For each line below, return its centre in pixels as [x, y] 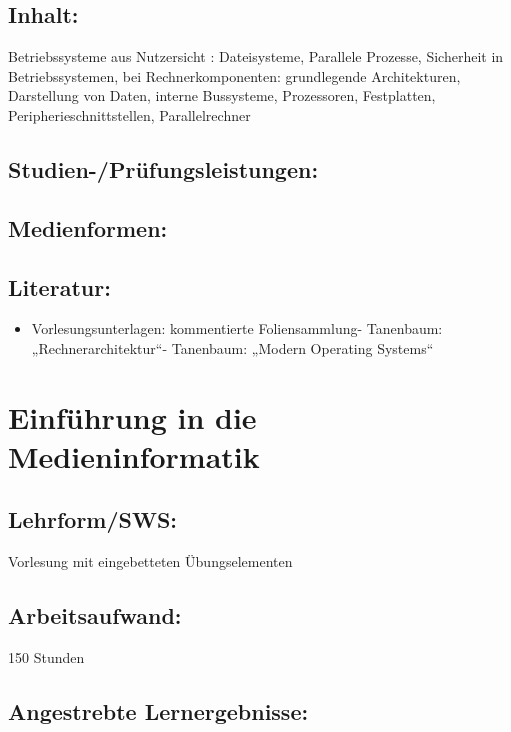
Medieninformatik [134, 455]
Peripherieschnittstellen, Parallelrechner [129, 114]
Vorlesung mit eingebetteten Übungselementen [150, 561]
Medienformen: [88, 227]
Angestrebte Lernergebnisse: [158, 711]
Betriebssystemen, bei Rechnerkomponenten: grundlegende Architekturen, [234, 75]
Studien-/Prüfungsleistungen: [163, 168]
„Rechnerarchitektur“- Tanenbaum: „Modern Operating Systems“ [232, 347]
